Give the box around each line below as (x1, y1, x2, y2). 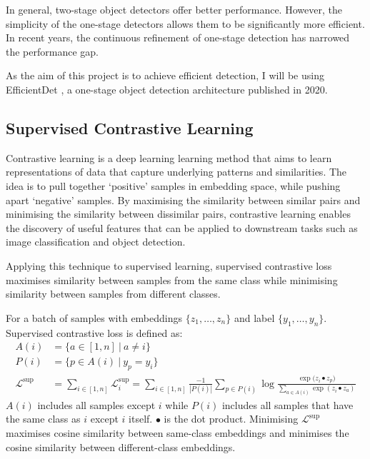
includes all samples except (37, 397, 156, 412)
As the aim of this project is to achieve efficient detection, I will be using (6, 68, 324, 83)
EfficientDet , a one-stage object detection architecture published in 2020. (6, 81, 328, 96)
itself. (129, 411, 153, 426)
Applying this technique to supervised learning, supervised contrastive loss (6, 258, 332, 273)
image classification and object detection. (6, 234, 186, 249)
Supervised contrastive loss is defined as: (6, 325, 183, 340)
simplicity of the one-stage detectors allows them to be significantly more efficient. (6, 16, 365, 31)
